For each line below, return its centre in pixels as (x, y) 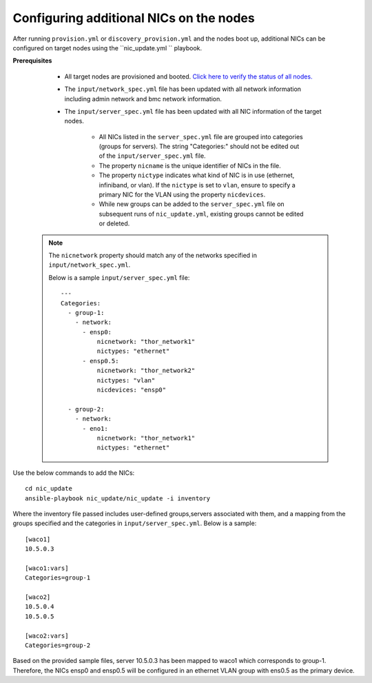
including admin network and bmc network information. (143, 99)
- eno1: (95, 428)
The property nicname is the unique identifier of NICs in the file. (190, 165)
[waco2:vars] (47, 635)
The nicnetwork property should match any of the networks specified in (153, 255)
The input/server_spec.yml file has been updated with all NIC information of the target (193, 111)
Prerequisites (32, 61)
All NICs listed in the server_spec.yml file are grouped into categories (201, 136)
